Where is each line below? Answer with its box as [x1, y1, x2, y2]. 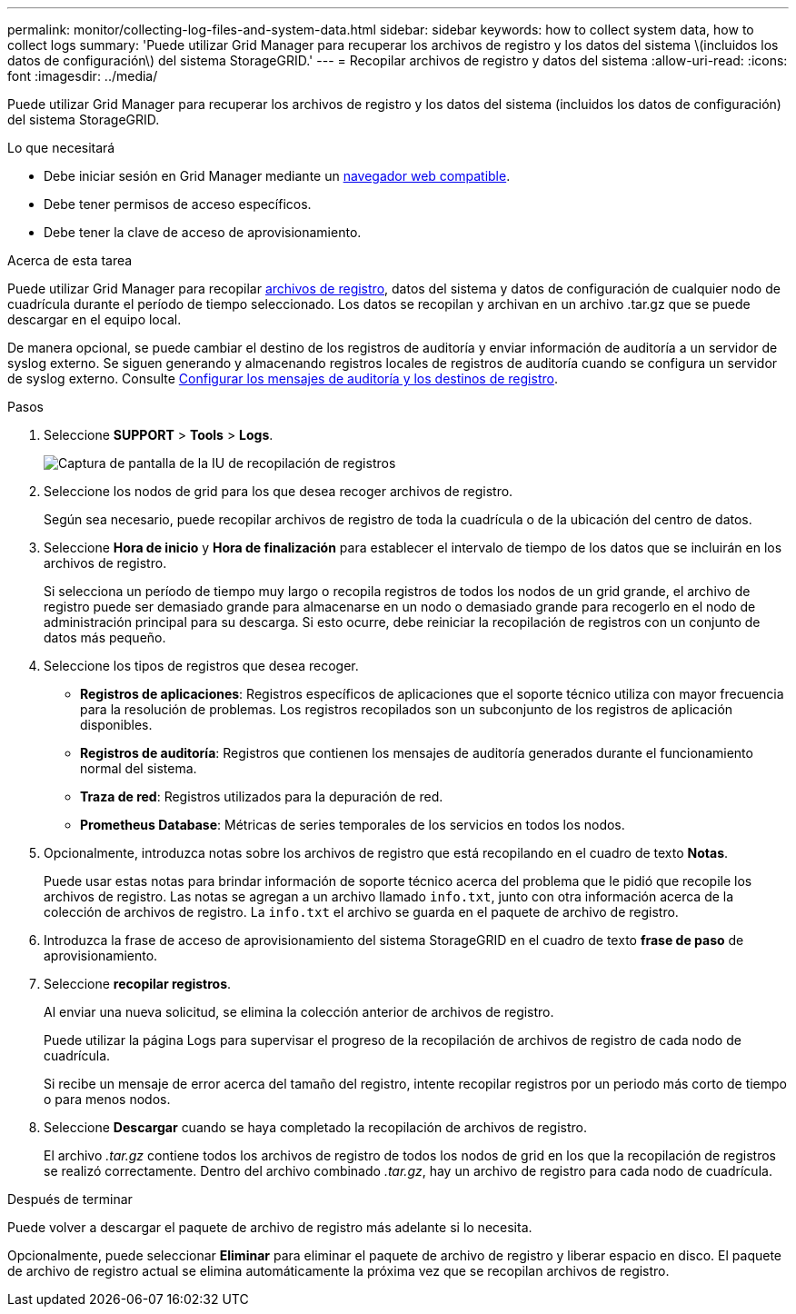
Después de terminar [7, 1191, 133, 1207]
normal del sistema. [80, 761, 197, 776]
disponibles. [80, 717, 153, 732]
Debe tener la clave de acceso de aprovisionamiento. [44, 224, 362, 240]
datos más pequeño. [44, 630, 166, 645]
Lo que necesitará [7, 140, 115, 155]
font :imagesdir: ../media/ [7, 68, 158, 84]
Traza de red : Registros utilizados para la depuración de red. [80, 789, 443, 804]
